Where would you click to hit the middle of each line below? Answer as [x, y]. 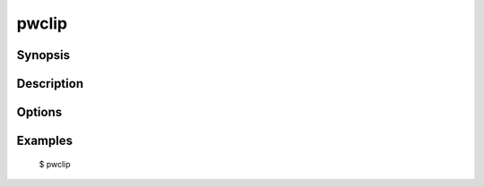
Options [39, 112]
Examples [45, 141]
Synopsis [43, 55]
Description [50, 84]
